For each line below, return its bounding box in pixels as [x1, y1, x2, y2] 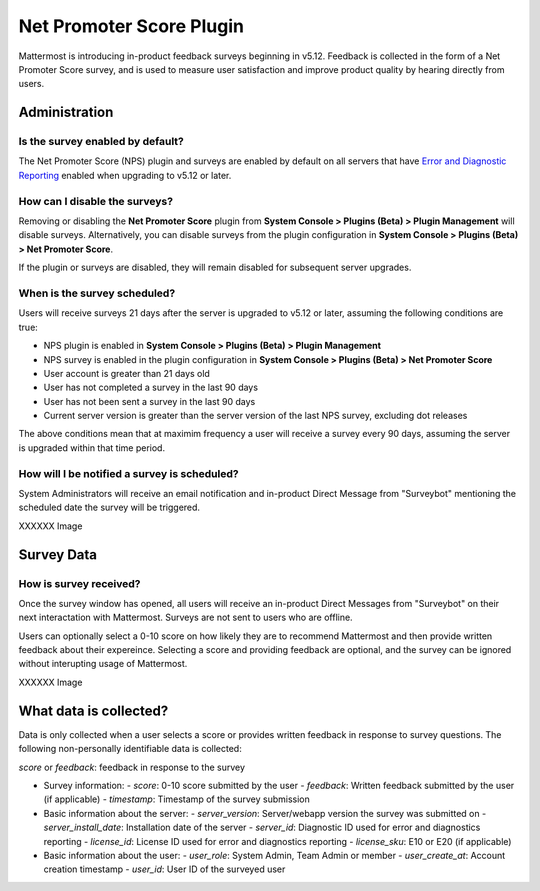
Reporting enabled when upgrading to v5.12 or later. [18, 169, 232, 181]
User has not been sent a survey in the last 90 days [43, 395, 256, 407]
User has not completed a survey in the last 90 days [43, 381, 259, 394]
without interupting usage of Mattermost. [18, 658, 188, 670]
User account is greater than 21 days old [43, 367, 210, 379]
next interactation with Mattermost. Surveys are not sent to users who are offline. [18, 611, 354, 624]
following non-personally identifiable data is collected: [18, 743, 242, 755]
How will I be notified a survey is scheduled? [18, 466, 239, 480]
